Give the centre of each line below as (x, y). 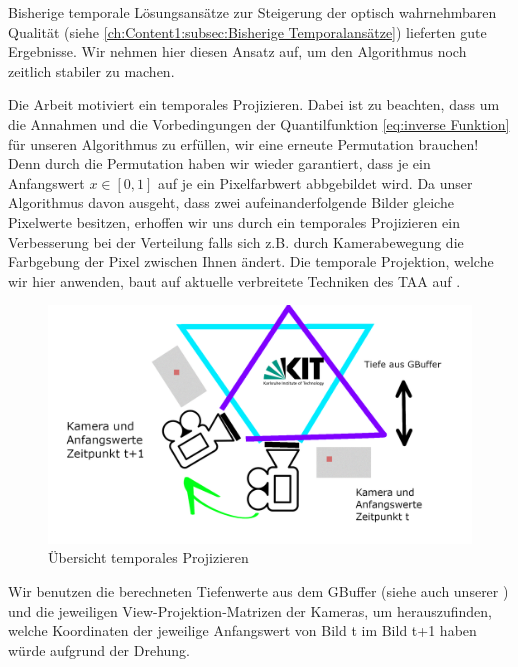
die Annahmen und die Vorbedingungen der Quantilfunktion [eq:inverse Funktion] (259, 123)
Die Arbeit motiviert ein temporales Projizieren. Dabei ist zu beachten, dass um (254, 104)
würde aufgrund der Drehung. (99, 649)
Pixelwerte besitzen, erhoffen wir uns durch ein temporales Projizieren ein (234, 221)
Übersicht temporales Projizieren (148, 557)
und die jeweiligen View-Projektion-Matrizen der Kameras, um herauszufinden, (250, 610)
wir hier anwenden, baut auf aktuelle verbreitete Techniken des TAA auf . (234, 280)
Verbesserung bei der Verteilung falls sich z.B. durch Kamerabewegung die (236, 241)
